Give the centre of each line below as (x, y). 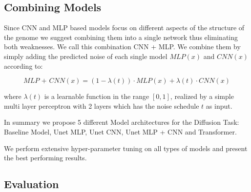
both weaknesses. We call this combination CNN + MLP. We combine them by (122, 47)
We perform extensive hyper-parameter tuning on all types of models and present (126, 148)
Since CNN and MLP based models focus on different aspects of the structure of (124, 28)
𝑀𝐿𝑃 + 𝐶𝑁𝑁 (44, 81)
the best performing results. (45, 158)
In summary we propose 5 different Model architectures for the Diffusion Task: (122, 122)
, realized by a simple (202, 96)
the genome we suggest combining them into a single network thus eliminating (121, 37)
